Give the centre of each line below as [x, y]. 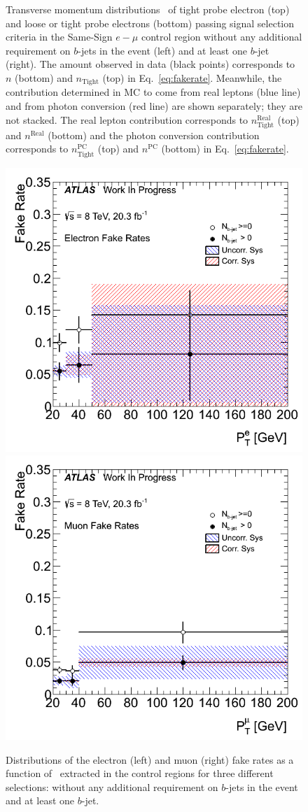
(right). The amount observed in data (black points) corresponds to [150, 64]
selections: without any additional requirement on [112, 786]
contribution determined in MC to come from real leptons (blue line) [153, 92]
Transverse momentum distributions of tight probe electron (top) [148, 9]
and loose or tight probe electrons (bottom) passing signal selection [150, 23]
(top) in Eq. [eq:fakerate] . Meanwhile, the [192, 77]
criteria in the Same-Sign [59, 37]
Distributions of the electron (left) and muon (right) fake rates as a [150, 759]
